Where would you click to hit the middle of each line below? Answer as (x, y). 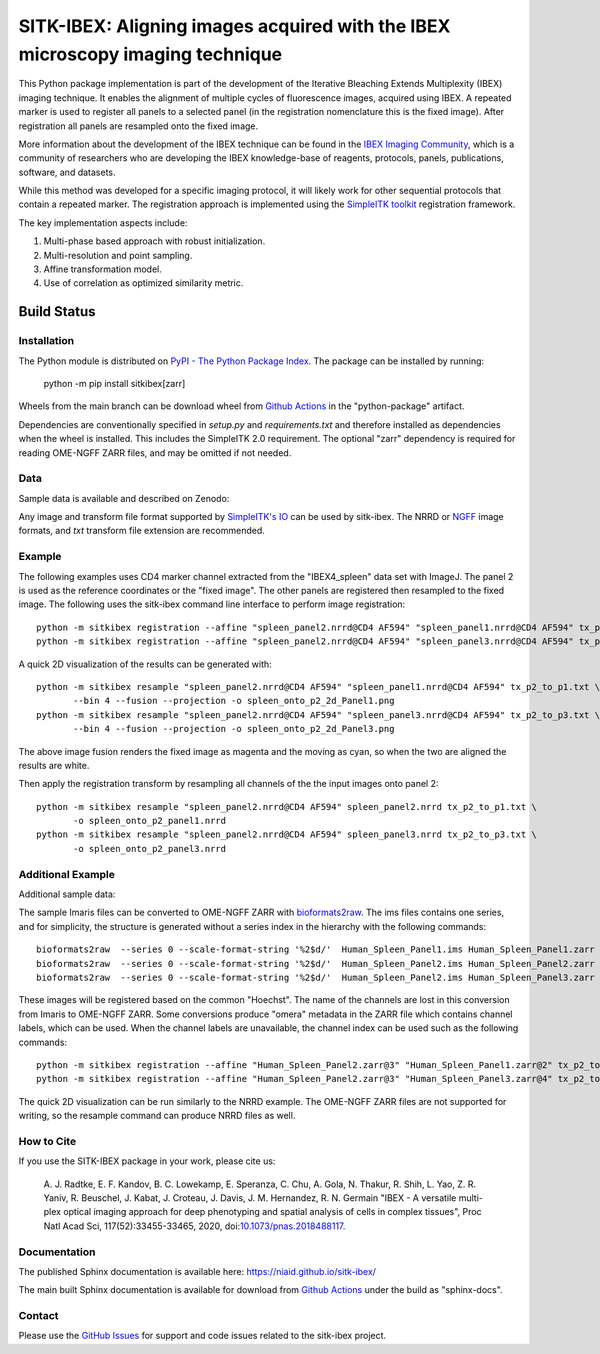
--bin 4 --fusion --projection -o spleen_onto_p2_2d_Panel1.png (234, 701)
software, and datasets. (67, 172)
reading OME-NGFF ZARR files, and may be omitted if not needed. (155, 452)
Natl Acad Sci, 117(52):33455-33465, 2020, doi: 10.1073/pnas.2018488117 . (194, 1226)
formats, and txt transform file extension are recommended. (141, 531)
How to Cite (47, 1141)
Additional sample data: (67, 894)
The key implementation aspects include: (103, 222)
